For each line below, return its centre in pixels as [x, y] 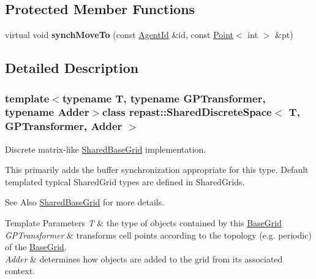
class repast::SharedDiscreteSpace [187, 112]
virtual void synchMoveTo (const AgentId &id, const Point [119, 35]
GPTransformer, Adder [64, 126]
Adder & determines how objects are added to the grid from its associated [144, 258]
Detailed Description [72, 68]
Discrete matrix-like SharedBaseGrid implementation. [106, 149]
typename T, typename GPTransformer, [164, 98]
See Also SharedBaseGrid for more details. [85, 202]
